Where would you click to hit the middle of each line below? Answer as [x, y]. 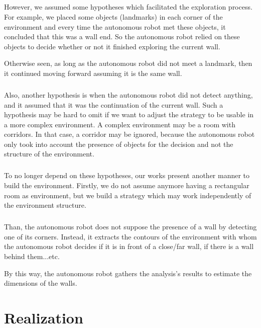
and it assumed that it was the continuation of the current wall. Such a [114, 104]
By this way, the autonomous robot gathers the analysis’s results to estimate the [128, 273]
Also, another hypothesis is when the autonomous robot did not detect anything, [128, 94]
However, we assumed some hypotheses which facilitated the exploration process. [128, 7]
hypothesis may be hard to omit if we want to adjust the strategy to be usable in [129, 114]
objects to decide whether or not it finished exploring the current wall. [112, 46]
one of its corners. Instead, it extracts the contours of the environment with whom [130, 236]
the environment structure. [45, 205]
